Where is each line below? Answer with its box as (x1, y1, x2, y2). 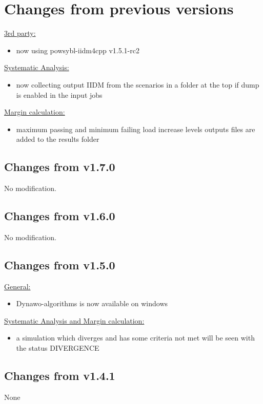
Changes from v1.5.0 (4, 257, 115, 272)
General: (4, 281, 31, 291)
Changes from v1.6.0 (4, 208, 115, 224)
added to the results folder (16, 134, 99, 144)
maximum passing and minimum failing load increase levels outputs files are (16, 123, 255, 134)
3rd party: (4, 28, 36, 38)
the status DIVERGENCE (16, 343, 99, 353)
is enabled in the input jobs (16, 89, 103, 100)
